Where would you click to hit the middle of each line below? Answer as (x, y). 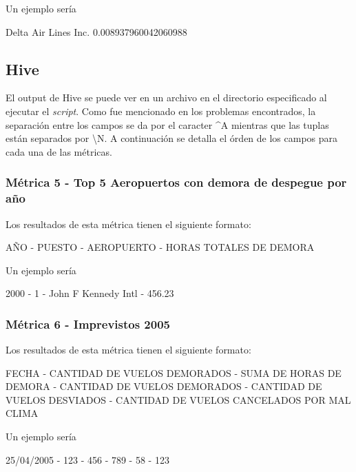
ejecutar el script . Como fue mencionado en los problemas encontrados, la (161, 111)
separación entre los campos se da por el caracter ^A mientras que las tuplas (167, 124)
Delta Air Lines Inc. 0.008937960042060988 (96, 31)
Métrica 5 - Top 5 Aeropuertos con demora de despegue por (176, 182)
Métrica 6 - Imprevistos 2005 (88, 324)
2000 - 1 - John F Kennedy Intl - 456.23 (90, 293)
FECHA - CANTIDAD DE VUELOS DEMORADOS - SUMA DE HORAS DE (174, 372)
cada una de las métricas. (59, 151)
